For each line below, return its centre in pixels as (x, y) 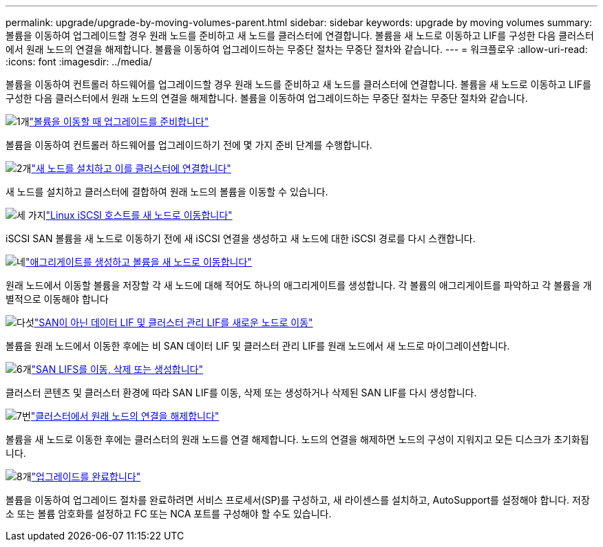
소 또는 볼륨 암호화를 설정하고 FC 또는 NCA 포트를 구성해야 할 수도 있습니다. (169, 514)
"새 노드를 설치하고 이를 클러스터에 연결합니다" (131, 168)
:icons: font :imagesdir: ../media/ (79, 62)
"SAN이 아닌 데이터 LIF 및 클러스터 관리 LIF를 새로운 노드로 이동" (173, 322)
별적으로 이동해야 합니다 (57, 299)
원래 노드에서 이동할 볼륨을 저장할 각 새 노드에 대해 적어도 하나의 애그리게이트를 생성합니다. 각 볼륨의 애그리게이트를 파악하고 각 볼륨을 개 (299, 285)
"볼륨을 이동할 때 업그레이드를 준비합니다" (119, 121)
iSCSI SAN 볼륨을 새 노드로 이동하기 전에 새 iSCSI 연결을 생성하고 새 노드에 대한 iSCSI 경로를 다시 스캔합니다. (241, 238)
